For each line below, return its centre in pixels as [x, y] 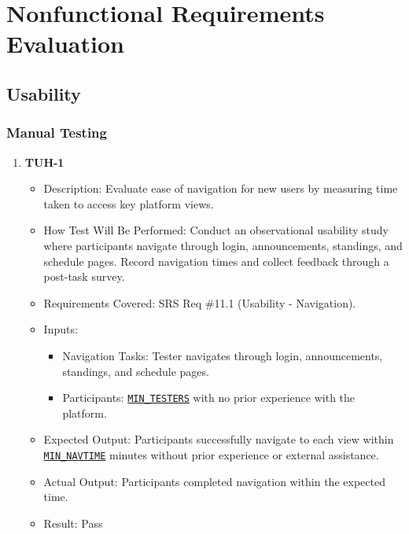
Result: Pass [73, 523]
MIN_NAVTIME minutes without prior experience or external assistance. [211, 454]
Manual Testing [57, 133]
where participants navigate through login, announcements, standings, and [223, 245]
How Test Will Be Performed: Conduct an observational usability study [216, 230]
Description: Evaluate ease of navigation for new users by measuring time [221, 188]
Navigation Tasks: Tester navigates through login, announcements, [223, 355]
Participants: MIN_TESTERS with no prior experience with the [209, 398]
